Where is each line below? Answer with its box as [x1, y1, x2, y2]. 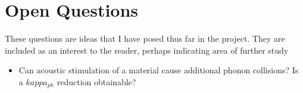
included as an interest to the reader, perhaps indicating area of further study [5, 44, 289, 56]
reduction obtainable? [57, 75, 136, 88]
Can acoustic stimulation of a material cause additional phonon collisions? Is [18, 64, 299, 76]
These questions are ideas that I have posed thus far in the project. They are [5, 32, 285, 45]
